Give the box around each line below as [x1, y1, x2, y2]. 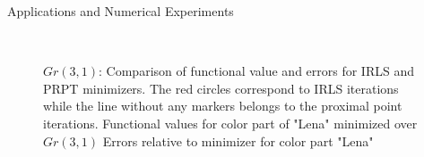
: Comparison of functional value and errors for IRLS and [99, 62, 414, 80]
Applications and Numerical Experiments [7, 2, 234, 20]
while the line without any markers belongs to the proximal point [43, 96, 402, 115]
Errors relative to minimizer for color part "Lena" [102, 131, 374, 150]
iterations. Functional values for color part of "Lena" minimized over [43, 113, 418, 132]
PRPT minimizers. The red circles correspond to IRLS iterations [43, 78, 399, 97]
